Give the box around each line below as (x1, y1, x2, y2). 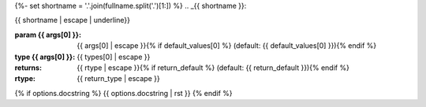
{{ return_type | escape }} (77, 74, 161, 83)
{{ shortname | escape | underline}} (14, 16, 130, 25)
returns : (14, 63, 43, 72)
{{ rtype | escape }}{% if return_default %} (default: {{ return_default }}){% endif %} (77, 63, 350, 72)
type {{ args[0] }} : (14, 52, 76, 61)
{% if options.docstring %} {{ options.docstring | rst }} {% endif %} (14, 88, 233, 98)
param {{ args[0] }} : (14, 30, 82, 39)
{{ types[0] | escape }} (77, 52, 151, 61)
